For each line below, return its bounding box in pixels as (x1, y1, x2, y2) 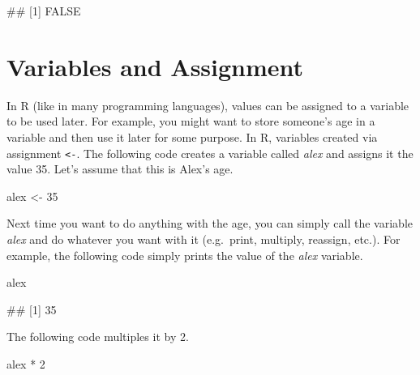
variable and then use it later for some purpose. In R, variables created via (6, 128, 378, 145)
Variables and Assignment (6, 49, 304, 83)
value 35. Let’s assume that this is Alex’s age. (6, 160, 234, 177)
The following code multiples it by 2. (6, 328, 189, 345)
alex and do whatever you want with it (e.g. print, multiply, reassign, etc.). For (6, 230, 401, 247)
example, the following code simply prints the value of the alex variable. (6, 246, 363, 263)
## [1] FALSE (6, 2, 81, 19)
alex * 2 (6, 355, 45, 372)
